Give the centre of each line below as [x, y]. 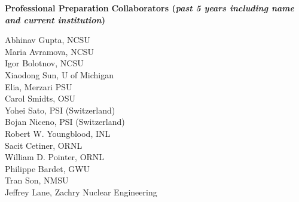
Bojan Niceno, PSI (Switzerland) [65, 122]
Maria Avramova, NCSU [50, 51]
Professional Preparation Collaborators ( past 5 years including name [149, 8]
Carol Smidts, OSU [40, 98]
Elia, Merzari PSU [39, 86]
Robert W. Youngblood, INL [58, 133]
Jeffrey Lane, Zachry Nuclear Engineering [81, 192]
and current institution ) [55, 19]
